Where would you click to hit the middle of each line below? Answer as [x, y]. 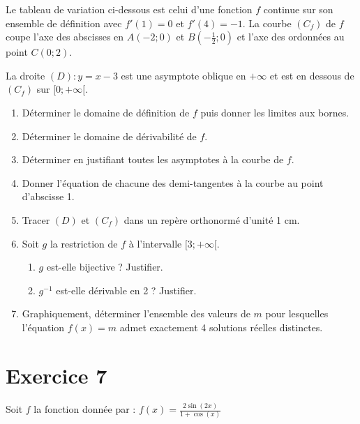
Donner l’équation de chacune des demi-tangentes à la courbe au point [173, 182]
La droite [25, 75]
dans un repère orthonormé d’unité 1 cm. [212, 219]
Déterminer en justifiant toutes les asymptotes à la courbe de [153, 159]
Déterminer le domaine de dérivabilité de [109, 136]
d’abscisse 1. [48, 196]
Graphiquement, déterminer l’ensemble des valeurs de [136, 313]
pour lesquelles [297, 313]
